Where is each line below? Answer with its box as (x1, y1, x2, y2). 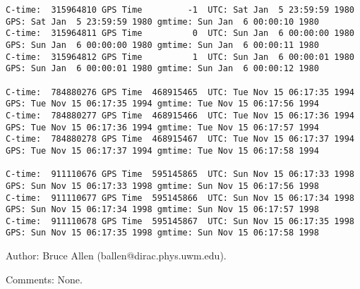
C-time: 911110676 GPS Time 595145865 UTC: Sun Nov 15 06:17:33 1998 (6, 169, 354, 180)
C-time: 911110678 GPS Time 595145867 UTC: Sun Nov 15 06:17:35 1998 (6, 216, 354, 226)
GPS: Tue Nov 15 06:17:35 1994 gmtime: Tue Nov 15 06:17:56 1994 (6, 99, 319, 109)
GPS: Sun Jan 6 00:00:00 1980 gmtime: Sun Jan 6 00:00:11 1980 (6, 39, 319, 50)
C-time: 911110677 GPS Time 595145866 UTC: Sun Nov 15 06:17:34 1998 (6, 192, 354, 203)
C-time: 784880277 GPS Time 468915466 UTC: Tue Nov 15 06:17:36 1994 (6, 110, 354, 121)
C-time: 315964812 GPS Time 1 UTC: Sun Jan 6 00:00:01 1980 (6, 51, 354, 62)
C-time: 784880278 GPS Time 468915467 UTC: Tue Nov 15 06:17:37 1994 (6, 134, 354, 144)
